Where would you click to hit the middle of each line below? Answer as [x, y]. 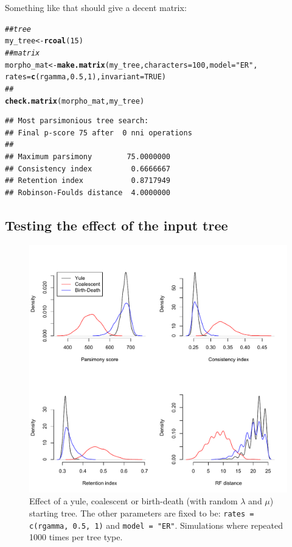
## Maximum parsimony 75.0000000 [88, 156]
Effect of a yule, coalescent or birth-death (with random [134, 501]
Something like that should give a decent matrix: [96, 7]
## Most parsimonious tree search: [77, 121]
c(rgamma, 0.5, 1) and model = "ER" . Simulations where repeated [156, 525]
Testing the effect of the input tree [116, 225]
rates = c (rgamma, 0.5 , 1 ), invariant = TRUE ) [85, 77]
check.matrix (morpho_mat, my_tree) [75, 101]
